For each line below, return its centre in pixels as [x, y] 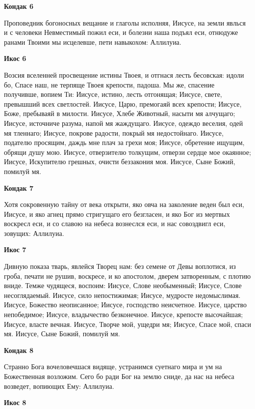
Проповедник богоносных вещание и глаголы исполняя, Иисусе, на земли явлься [125, 22]
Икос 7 [15, 249]
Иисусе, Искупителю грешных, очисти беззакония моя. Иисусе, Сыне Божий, [120, 161]
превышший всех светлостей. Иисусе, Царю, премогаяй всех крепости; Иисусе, [123, 103]
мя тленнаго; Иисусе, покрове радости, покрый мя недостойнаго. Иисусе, [114, 132]
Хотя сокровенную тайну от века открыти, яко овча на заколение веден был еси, [124, 204]
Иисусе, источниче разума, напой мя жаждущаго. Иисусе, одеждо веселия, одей [124, 123]
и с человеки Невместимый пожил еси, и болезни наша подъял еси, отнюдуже [121, 32]
